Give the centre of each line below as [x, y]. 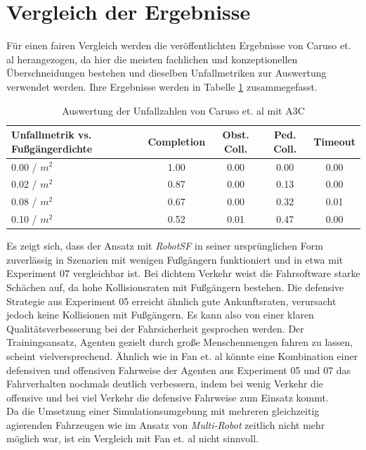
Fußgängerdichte [52, 148]
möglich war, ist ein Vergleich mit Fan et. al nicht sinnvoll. [132, 438]
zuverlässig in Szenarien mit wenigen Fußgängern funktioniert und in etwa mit [175, 259]
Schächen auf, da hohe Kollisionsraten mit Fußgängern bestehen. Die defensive [175, 287]
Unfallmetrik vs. [52, 135]
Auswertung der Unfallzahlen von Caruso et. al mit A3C [183, 110]
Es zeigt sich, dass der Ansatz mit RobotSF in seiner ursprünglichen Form [165, 246]
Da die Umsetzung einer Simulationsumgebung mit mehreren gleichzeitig [163, 411]
